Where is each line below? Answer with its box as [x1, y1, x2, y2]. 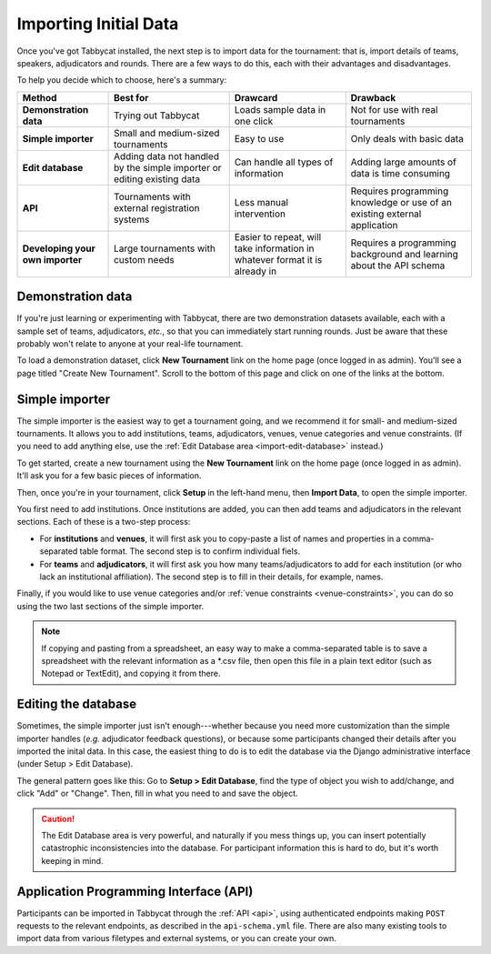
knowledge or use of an [350, 196, 452, 208]
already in [234, 265, 277, 277]
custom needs [114, 253, 175, 266]
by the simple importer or [114, 161, 222, 174]
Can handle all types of [234, 156, 334, 168]
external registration [114, 201, 200, 214]
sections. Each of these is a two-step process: [16, 517, 191, 527]
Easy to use [234, 132, 285, 145]
